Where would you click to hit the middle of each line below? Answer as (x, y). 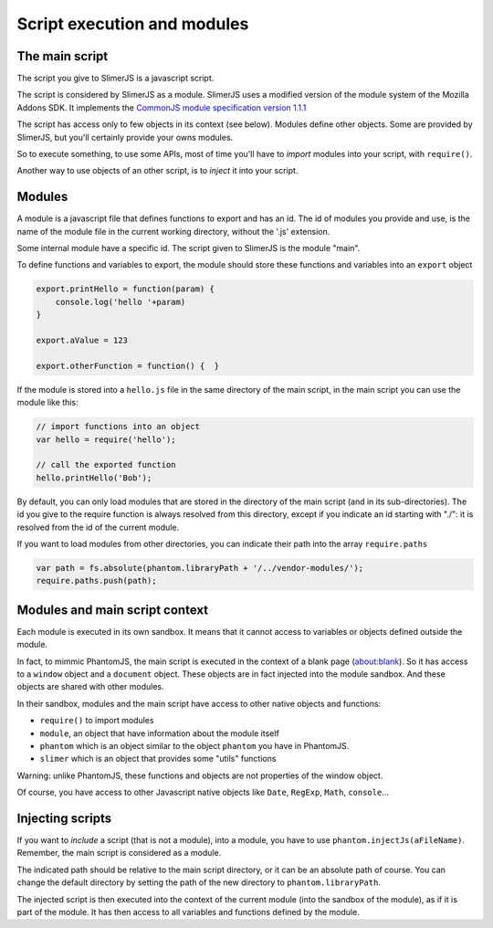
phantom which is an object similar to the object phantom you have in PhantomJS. (194, 745)
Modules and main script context (113, 610)
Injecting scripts (64, 818)
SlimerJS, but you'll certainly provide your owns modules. (125, 137)
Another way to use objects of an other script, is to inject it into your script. (157, 171)
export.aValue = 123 (82, 341)
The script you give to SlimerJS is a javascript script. (115, 79)
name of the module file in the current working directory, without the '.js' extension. (173, 231)
